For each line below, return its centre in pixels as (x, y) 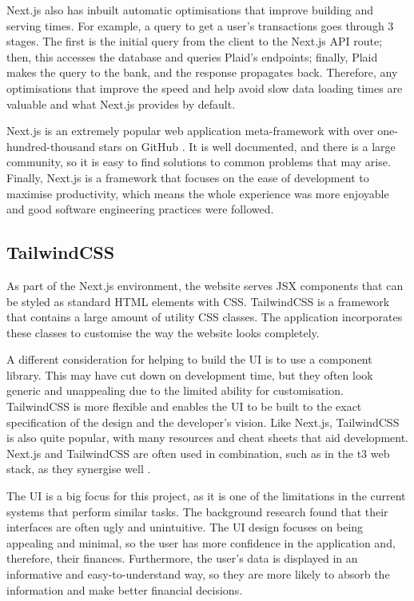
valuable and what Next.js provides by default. (121, 103)
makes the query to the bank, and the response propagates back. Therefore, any (202, 72)
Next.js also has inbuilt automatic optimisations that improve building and (190, 10)
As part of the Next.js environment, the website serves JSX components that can (205, 285)
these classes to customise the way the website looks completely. (163, 332)
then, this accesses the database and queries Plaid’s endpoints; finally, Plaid (192, 56)
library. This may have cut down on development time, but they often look (190, 374)
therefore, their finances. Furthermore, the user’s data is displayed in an (182, 558)
